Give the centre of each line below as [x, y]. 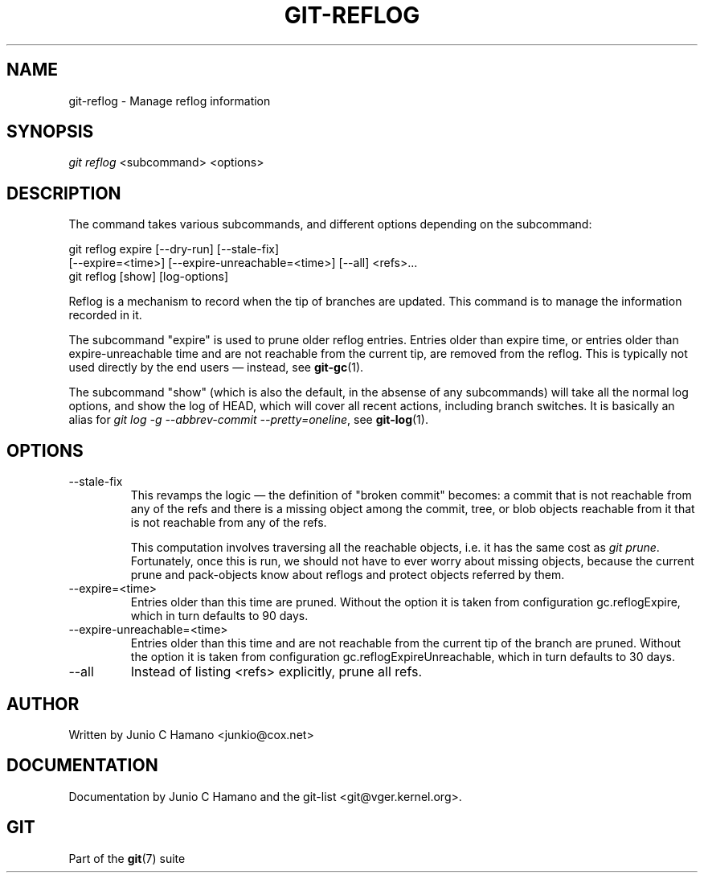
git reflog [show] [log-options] [149, 277]
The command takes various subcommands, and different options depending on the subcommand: [330, 224]
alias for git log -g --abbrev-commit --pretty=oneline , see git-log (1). [248, 420]
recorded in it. [105, 315]
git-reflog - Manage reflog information [170, 101]
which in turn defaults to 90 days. [219, 616]
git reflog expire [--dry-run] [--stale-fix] [174, 249]
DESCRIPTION [64, 193]
